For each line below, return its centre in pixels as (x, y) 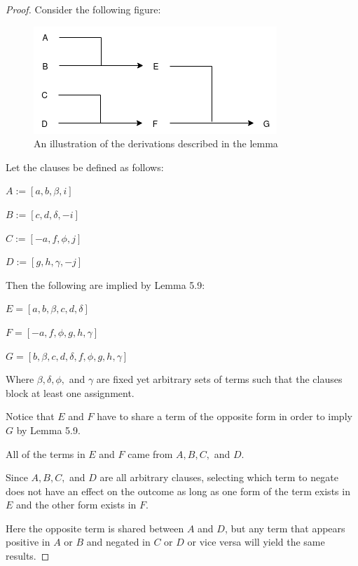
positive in (28, 542)
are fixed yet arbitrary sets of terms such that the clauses (219, 379)
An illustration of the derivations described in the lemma (156, 143)
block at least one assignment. (70, 392)
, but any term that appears (285, 528)
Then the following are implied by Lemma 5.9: (105, 284)
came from (150, 453)
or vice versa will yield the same (256, 542)
